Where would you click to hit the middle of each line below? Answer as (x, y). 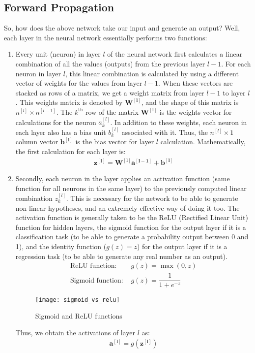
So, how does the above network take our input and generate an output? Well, (122, 28)
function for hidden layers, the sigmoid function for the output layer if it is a (131, 227)
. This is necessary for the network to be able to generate (152, 198)
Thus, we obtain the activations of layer (75, 332)
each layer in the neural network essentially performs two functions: (106, 37)
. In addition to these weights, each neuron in (179, 122)
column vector (37, 142)
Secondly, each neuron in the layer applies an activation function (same (123, 178)
